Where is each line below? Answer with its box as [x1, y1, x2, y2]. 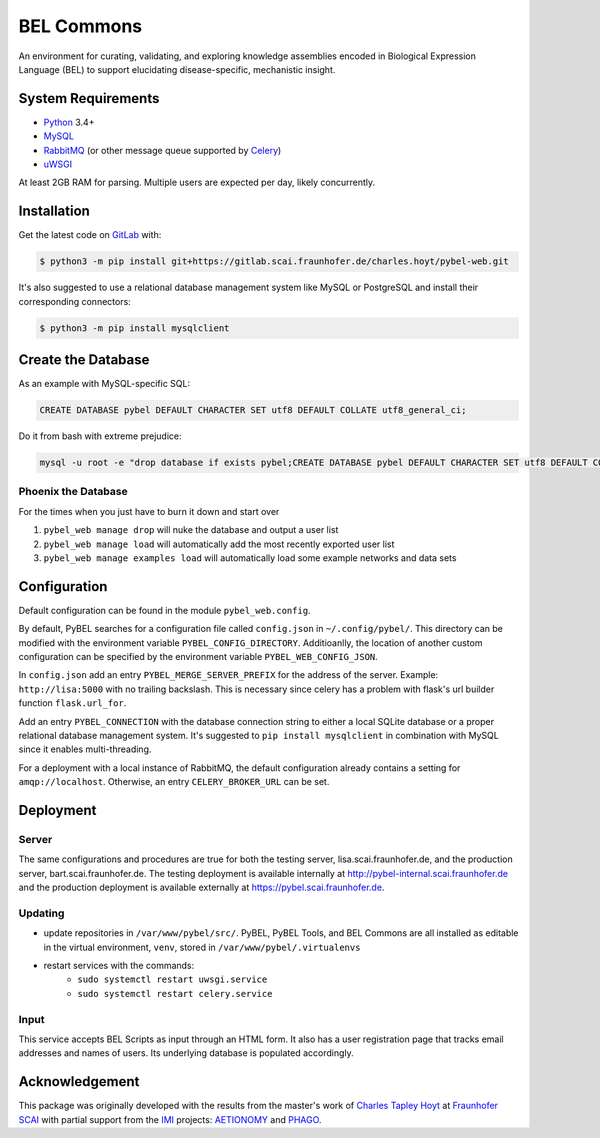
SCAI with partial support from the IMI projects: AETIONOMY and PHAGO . [18, 1113, 322, 1125]
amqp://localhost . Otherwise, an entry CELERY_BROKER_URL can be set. [18, 776, 330, 788]
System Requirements [18, 90, 160, 107]
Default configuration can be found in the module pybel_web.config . [18, 604, 311, 616]
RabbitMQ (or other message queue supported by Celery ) [43, 144, 282, 156]
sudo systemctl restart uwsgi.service [77, 974, 268, 985]
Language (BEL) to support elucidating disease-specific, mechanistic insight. [18, 63, 336, 75]
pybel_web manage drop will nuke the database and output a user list [43, 524, 339, 536]
